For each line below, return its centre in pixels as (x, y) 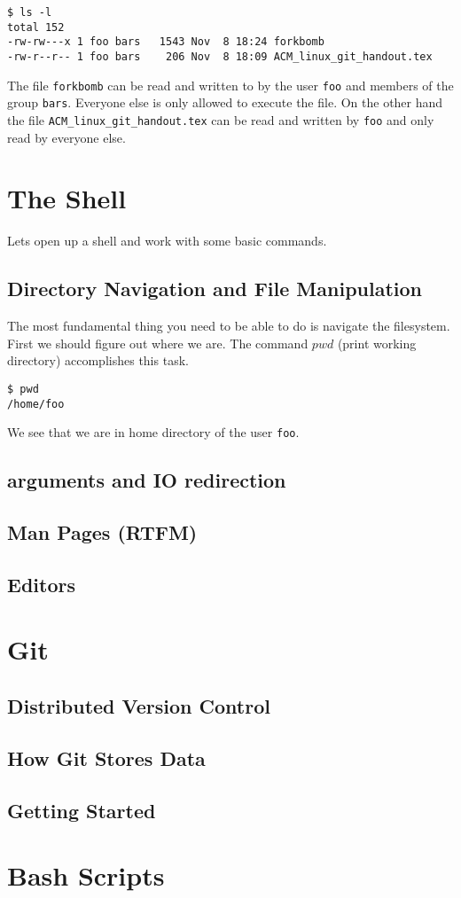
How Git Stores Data (106, 757)
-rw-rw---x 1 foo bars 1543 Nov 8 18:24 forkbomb (166, 42)
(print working (377, 343)
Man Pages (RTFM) (102, 532)
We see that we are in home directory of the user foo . (153, 432)
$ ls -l (30, 12)
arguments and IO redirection (147, 480)
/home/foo (36, 404)
